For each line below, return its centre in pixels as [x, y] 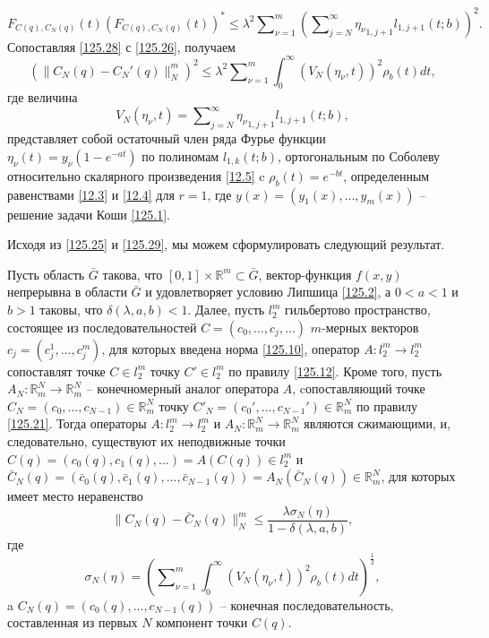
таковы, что [71, 310]
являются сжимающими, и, [377, 423]
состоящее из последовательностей [102, 327]
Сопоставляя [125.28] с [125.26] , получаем [121, 46]
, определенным [386, 175]
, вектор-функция [305, 274]
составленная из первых [73, 622]
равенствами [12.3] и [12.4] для [91, 194]
